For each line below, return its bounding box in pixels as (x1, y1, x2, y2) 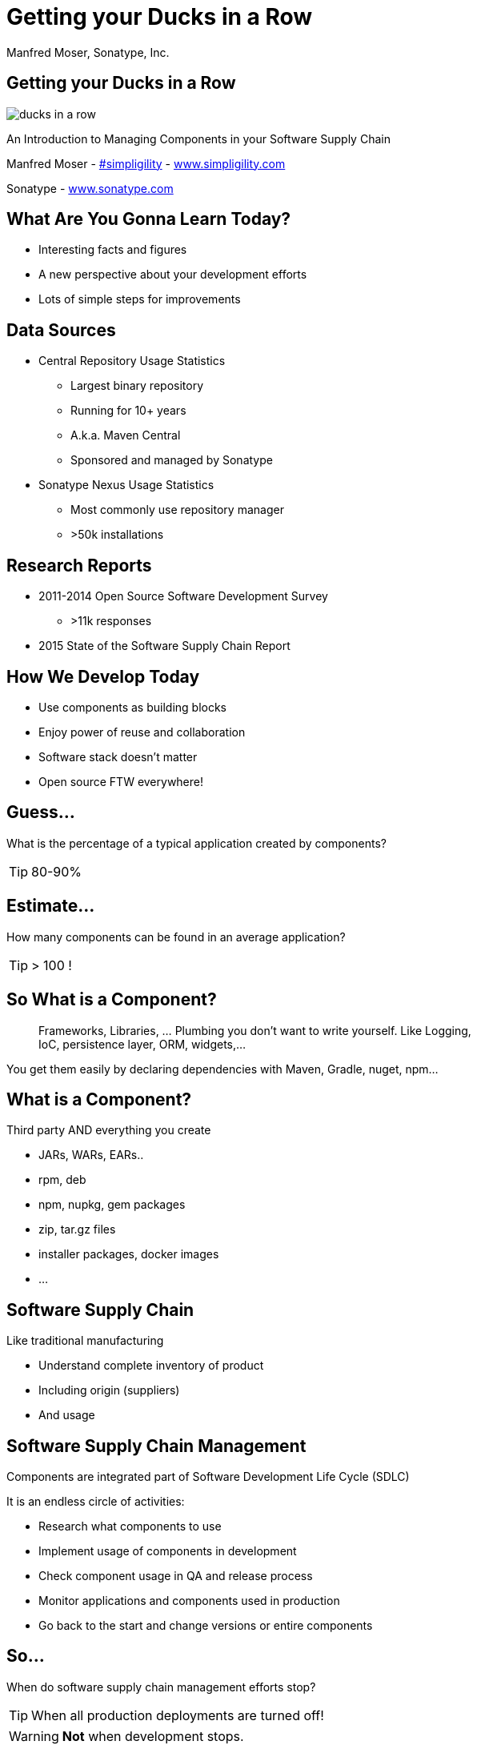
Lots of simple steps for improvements (38, 292, 241, 307)
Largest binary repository (70, 379, 204, 393)
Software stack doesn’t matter (38, 749, 198, 764)
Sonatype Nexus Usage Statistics (38, 478, 214, 492)
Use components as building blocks (38, 700, 227, 714)
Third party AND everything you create (6, 1123, 211, 1137)
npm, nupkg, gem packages (38, 1197, 186, 1212)
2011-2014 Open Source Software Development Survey (38, 589, 328, 604)
